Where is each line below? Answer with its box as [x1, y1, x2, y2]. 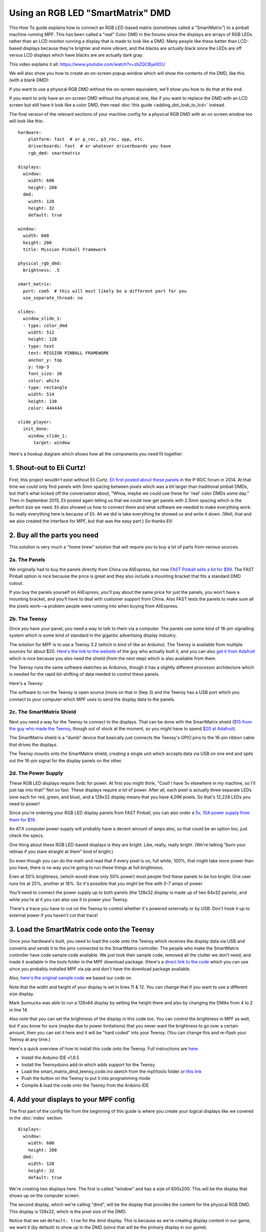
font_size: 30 [28, 371, 63, 376]
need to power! [9, 801, 40, 807]
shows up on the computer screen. [9, 1193, 80, 1198]
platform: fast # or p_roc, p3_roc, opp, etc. [28, 137, 145, 142]
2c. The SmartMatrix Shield [9, 709, 76, 716]
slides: [18, 308, 36, 314]
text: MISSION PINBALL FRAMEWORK [28, 350, 109, 356]
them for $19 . [9, 817, 36, 822]
